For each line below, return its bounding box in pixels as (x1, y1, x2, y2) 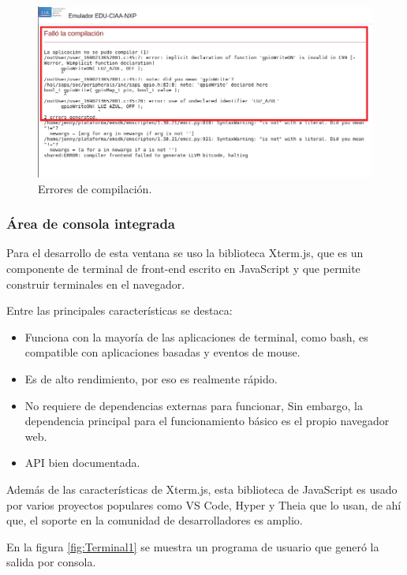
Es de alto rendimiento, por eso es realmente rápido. (24, 371, 278, 387)
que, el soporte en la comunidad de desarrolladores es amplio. (6, 512, 303, 528)
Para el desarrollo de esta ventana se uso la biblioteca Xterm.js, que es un (6, 245, 364, 261)
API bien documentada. (24, 454, 140, 471)
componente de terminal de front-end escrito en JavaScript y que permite (6, 260, 360, 277)
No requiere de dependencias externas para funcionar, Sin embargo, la (24, 397, 363, 413)
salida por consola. (6, 554, 96, 570)
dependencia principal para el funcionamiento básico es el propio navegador (24, 413, 390, 429)
